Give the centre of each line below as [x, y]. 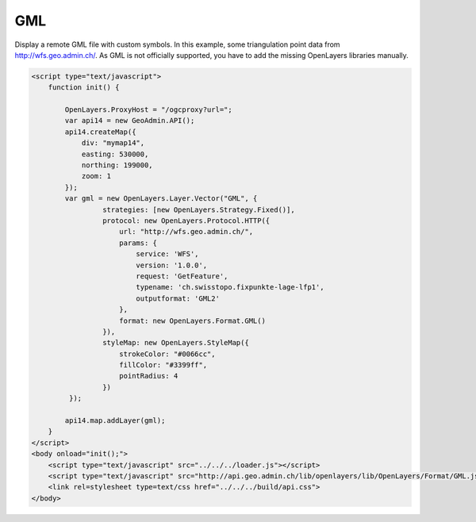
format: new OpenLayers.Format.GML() [192, 320]
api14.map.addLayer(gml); [115, 421]
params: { [138, 243]
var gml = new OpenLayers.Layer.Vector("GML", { [161, 199]
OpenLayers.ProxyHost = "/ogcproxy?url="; [149, 110]
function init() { [84, 88]
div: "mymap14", [113, 143]
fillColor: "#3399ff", [163, 365]
